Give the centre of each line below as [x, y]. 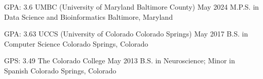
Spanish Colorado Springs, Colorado [60, 70]
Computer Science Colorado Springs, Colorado [76, 43]
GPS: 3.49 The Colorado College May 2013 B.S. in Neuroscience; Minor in [120, 61]
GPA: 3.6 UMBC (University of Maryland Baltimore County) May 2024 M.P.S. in [131, 7]
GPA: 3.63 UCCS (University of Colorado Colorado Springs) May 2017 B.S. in [126, 34]
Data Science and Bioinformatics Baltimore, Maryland [88, 16]
